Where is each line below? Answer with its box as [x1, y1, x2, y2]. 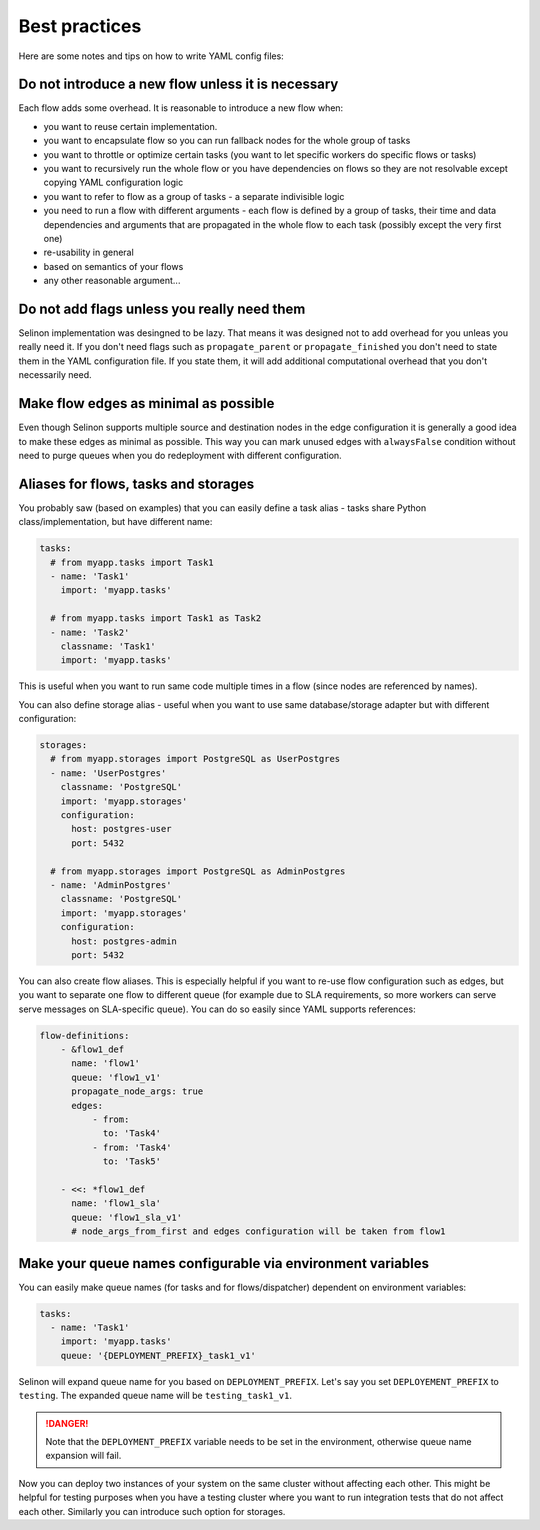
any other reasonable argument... [43, 275, 181, 287]
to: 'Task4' [102, 1128, 162, 1139]
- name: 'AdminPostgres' [50, 879, 172, 890]
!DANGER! [45, 1417, 89, 1429]
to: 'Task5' [102, 1156, 162, 1167]
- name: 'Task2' [50, 626, 130, 638]
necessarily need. [18, 369, 92, 381]
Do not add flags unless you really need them [18, 300, 306, 317]
